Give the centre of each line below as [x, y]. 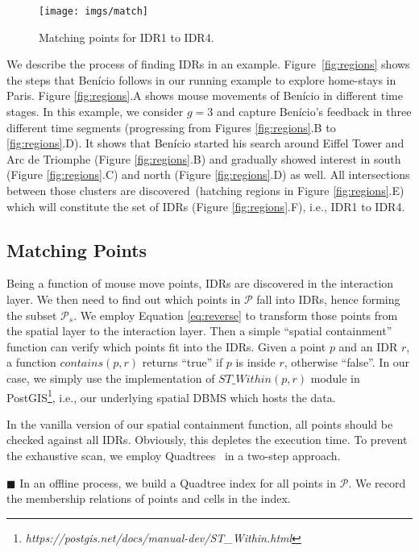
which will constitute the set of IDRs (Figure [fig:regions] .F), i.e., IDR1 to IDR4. [206, 206]
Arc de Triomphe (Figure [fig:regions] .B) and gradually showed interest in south [204, 158]
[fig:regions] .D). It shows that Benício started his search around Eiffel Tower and [205, 143]
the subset [32, 315]
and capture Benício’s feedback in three [314, 112]
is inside [255, 362]
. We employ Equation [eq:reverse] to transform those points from [236, 315]
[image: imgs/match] [94, 11]
